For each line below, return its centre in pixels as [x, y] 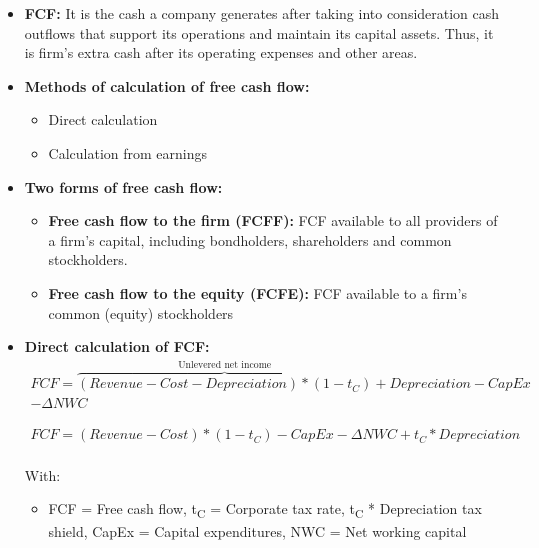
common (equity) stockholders [141, 312]
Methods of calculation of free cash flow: [167, 85]
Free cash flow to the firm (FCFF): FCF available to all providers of [273, 220]
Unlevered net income [225, 365]
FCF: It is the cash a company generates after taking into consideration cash [262, 13]
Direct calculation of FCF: [117, 346]
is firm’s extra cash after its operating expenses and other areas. [221, 52]
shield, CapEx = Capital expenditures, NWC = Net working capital [257, 530]
